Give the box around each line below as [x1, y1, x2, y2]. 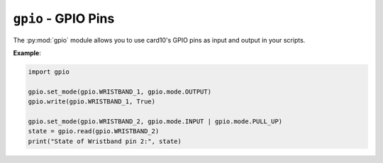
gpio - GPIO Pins [13, 11, 115, 26]
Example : [13, 48, 42, 57]
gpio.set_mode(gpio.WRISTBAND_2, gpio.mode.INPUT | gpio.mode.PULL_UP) [28, 117, 283, 125]
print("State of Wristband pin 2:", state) [28, 137, 182, 145]
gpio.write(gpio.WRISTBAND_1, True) [28, 98, 156, 106]
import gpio [28, 67, 70, 76]
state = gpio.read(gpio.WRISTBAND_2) [28, 128, 160, 135]
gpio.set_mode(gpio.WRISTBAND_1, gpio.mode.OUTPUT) [28, 87, 212, 96]
